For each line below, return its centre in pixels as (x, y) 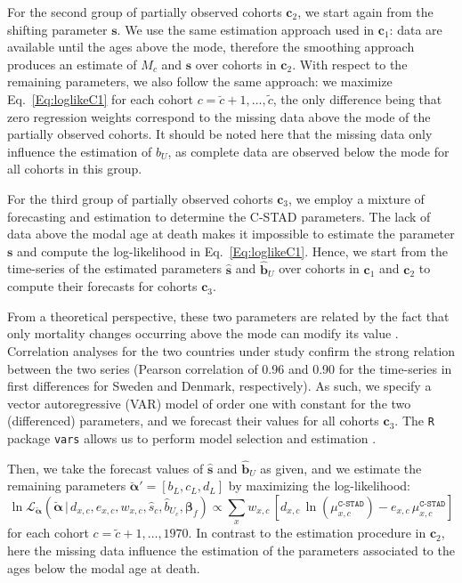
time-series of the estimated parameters (115, 268)
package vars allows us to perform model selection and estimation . (192, 437)
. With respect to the (350, 64)
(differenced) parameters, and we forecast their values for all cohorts (193, 421)
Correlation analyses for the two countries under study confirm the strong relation (231, 350)
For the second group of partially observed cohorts (145, 12)
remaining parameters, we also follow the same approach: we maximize (200, 81)
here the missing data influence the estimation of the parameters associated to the (231, 550)
